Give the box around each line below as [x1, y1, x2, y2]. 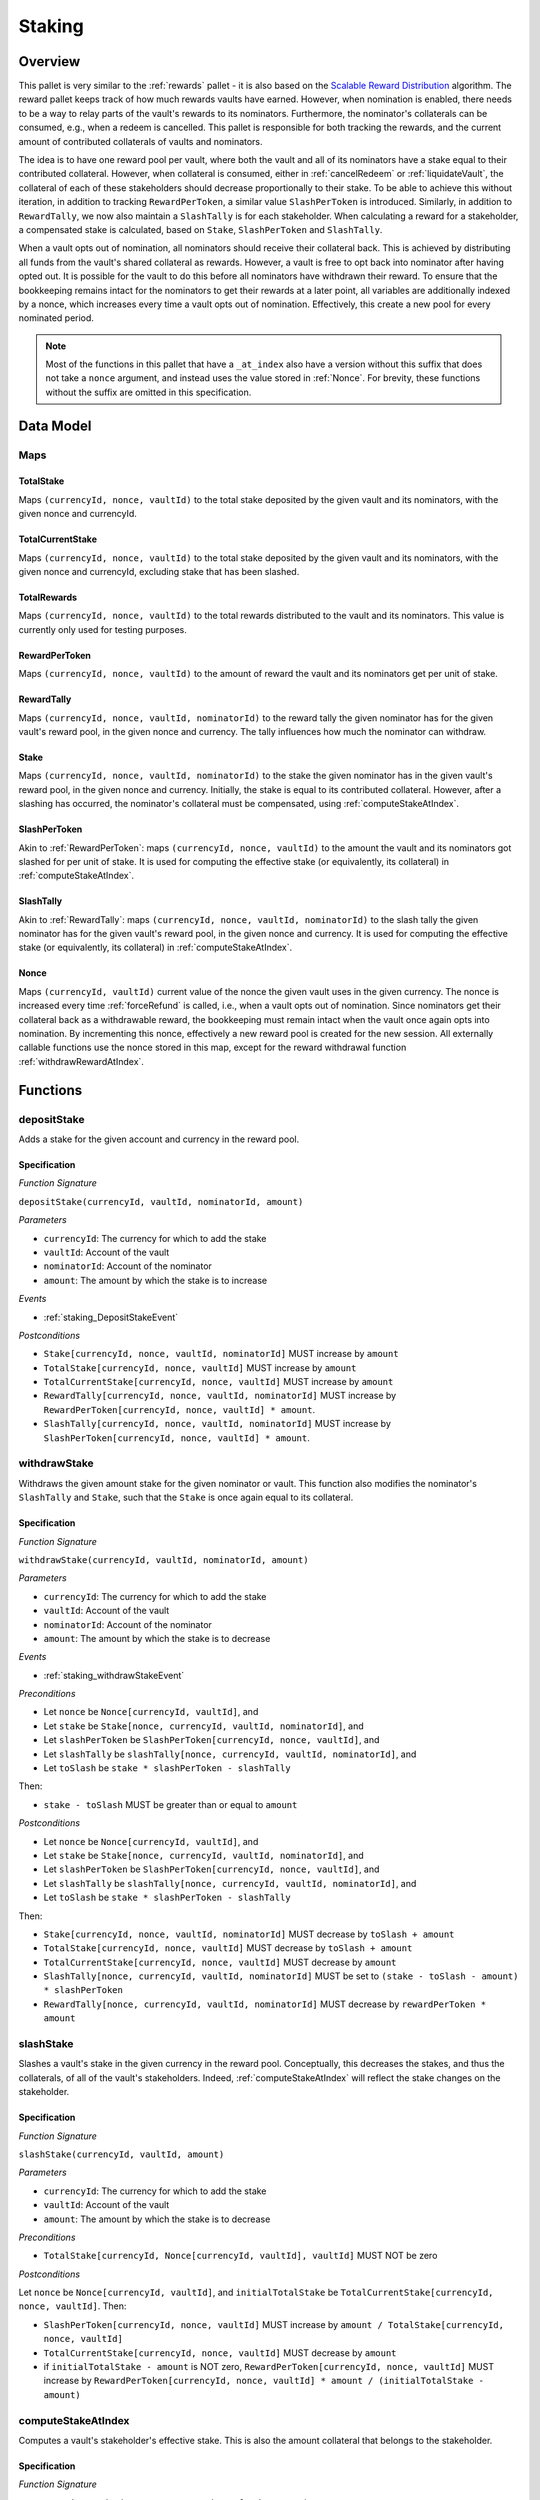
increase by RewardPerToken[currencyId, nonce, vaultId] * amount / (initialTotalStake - [43, 2375, 485, 2387]
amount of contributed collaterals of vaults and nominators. [18, 135, 264, 147]
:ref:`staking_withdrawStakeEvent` [43, 1669, 185, 1681]
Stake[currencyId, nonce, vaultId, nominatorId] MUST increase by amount [43, 1348, 399, 1360]
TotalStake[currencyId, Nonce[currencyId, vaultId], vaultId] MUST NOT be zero [43, 2250, 438, 2262]
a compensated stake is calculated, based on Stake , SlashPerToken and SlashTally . [18, 223, 383, 235]
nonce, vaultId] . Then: [18, 2300, 127, 2312]
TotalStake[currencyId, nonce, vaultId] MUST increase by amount [43, 1361, 357, 1374]
